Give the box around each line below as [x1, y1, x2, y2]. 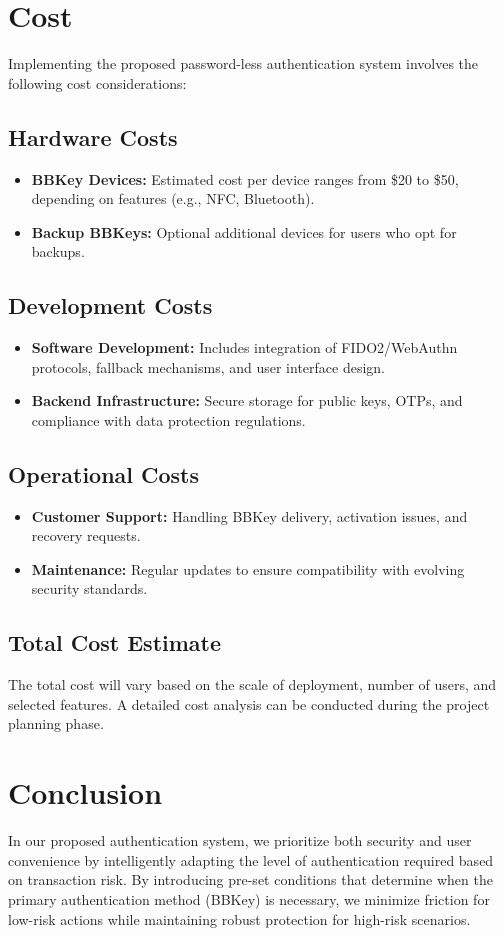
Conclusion [8, 772, 163, 813]
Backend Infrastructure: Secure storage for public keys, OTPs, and [31, 390, 463, 411]
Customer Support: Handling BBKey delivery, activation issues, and [31, 505, 468, 526]
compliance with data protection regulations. [31, 409, 306, 430]
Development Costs [8, 290, 213, 321]
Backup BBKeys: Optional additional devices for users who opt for [31, 221, 457, 242]
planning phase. [8, 713, 104, 734]
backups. [31, 241, 85, 262]
